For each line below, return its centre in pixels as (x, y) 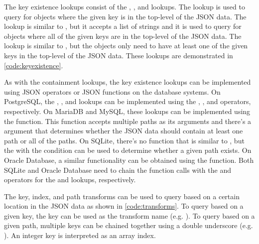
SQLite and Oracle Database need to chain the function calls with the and (118, 170)
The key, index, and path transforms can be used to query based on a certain (122, 196)
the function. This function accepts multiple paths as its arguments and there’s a (128, 121)
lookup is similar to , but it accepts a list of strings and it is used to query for (123, 26)
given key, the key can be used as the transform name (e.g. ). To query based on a (129, 215)
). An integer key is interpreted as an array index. (80, 235)
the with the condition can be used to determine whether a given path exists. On (128, 150)
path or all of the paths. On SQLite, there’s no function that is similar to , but (124, 140)
